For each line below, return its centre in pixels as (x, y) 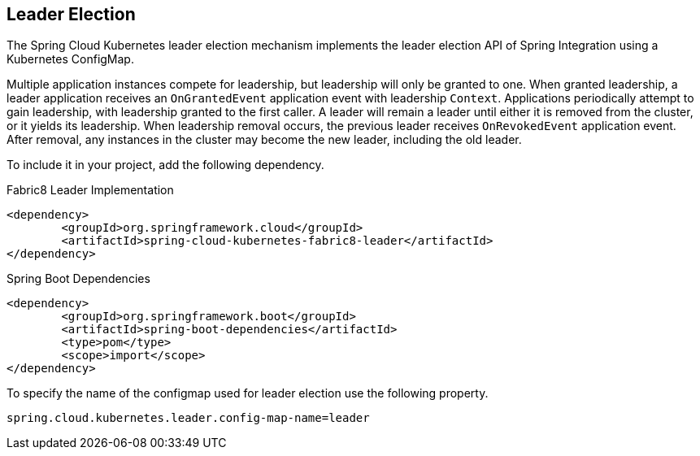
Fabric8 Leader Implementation (90, 190)
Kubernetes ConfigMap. (70, 59)
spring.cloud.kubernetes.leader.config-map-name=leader (188, 418)
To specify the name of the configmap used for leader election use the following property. (248, 393)
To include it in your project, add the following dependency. (165, 165)
